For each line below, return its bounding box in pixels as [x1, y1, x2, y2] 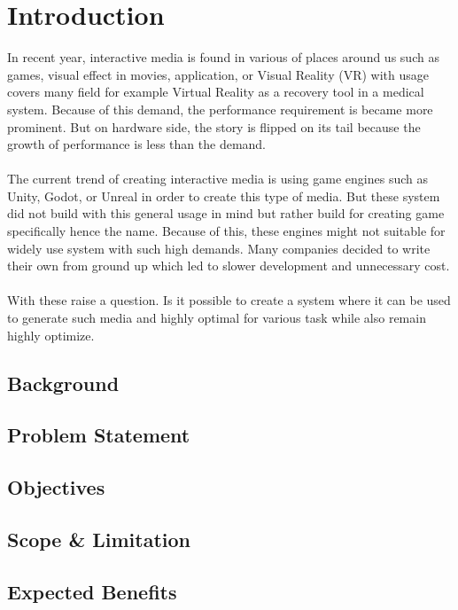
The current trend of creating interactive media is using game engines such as [7, 169, 428, 188]
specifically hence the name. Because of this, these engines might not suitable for [7, 222, 446, 240]
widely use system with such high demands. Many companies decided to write [7, 239, 431, 257]
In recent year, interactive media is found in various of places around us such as [7, 48, 439, 66]
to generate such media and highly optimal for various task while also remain [7, 309, 426, 327]
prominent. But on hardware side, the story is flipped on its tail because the [7, 117, 421, 136]
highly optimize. [7, 325, 95, 344]
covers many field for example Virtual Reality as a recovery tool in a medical [7, 82, 424, 101]
